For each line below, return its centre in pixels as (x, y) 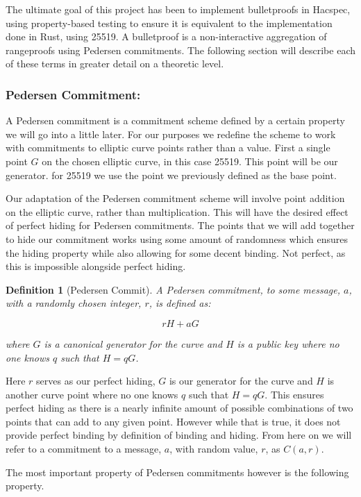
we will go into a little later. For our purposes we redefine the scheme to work (171, 134)
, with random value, (214, 449)
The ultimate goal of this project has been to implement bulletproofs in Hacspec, (178, 9)
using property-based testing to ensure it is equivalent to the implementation (169, 23)
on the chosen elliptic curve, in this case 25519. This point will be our (190, 161)
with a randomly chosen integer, (74, 303)
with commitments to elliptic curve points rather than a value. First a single (168, 148)
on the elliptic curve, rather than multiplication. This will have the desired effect (177, 211)
